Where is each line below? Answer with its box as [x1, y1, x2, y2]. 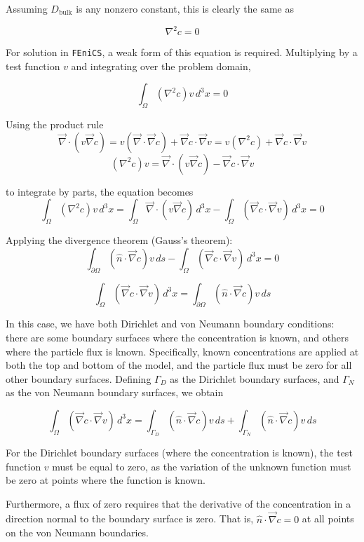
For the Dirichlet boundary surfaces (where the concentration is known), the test [6, 445, 353, 460]
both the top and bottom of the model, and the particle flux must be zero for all [6, 358, 352, 372]
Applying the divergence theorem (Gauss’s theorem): [6, 233, 233, 248]
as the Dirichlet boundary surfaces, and [170, 371, 339, 386]
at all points [302, 511, 354, 526]
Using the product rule [6, 117, 104, 132]
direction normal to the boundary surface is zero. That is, [6, 511, 254, 526]
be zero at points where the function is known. [6, 473, 205, 487]
